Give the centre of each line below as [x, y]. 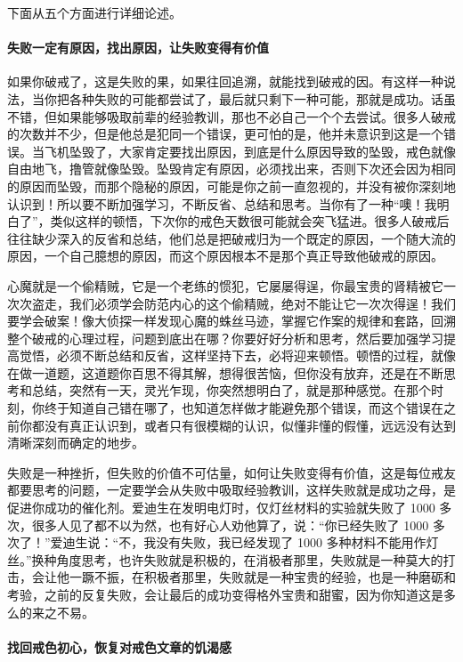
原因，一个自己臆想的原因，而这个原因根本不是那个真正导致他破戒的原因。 [225, 256]
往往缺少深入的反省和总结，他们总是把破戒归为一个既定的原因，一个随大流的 [231, 238]
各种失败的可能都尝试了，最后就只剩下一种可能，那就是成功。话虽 [262, 98]
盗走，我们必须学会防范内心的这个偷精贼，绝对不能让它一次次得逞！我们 [244, 303]
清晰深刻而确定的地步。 [76, 443]
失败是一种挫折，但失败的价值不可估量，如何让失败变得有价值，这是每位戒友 [231, 472]
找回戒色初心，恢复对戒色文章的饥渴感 [119, 646]
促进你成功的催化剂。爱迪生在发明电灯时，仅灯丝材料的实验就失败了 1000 [221, 508]
